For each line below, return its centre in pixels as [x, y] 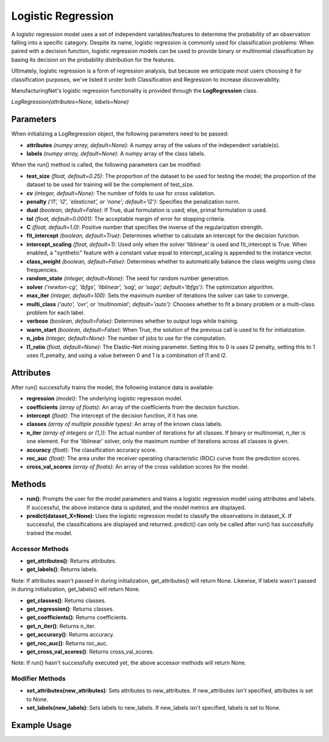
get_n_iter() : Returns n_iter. [61, 626]
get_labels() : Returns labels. [62, 569]
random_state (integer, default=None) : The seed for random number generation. [128, 278]
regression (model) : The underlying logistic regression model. [104, 398]
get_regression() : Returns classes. [70, 609]
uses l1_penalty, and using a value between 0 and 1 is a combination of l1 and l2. [127, 355]
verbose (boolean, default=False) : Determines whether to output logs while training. [133, 321]
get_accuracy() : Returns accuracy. [71, 635]
